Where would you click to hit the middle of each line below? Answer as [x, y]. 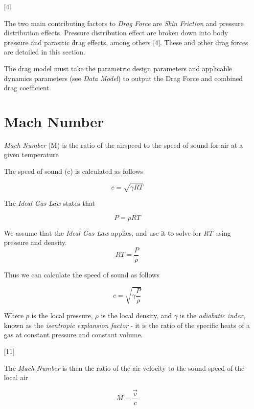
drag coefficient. [28, 88]
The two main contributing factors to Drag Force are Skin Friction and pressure [124, 23]
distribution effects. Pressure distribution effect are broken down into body [116, 33]
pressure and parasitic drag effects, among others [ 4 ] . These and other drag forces [126, 42]
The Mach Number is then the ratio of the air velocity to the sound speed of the [124, 368]
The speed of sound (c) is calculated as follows [74, 171]
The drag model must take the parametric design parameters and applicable [118, 68]
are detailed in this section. [45, 52]
